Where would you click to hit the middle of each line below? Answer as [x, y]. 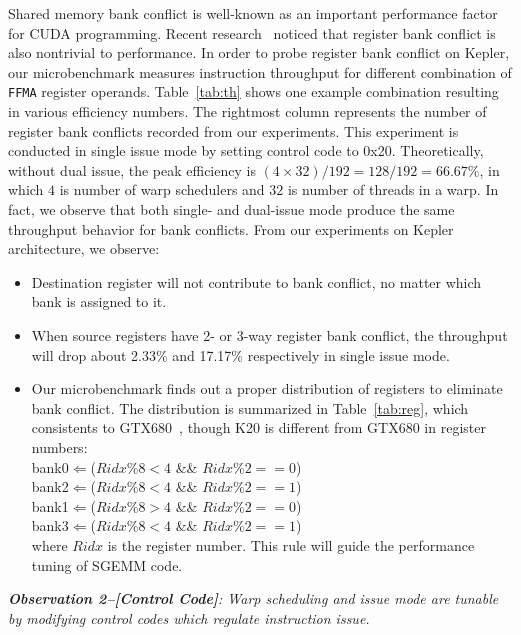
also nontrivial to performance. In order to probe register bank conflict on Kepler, [259, 52]
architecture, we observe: [84, 248]
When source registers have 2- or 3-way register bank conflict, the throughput [269, 334]
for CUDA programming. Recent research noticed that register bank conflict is [252, 32]
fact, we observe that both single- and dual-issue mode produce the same [231, 209]
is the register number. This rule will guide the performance [291, 544]
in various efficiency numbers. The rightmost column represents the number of [247, 111]
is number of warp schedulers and [162, 189]
